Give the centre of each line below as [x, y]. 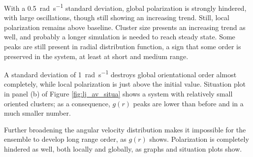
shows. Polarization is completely [199, 139]
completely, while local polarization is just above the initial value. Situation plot [125, 84]
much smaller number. [37, 113]
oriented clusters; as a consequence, [57, 103]
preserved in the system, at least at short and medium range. [96, 56]
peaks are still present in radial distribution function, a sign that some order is [123, 47]
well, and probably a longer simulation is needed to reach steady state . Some [120, 37]
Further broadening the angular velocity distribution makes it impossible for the [125, 129]
